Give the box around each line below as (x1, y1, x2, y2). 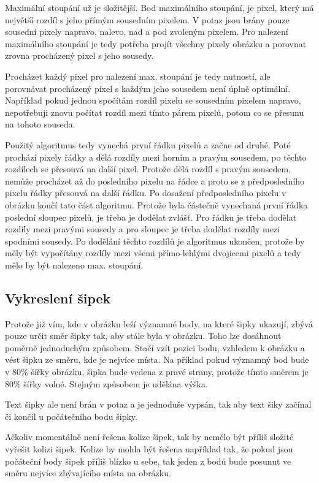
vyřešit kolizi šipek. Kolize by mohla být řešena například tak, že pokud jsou (5, 443, 293, 455)
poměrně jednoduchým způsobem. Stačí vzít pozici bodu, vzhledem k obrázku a (5, 341, 305, 354)
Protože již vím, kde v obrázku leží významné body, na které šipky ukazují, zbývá (5, 317, 313, 330)
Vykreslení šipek (5, 288, 111, 307)
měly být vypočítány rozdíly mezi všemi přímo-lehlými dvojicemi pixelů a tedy (5, 246, 301, 259)
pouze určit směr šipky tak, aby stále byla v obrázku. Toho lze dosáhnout (5, 329, 282, 342)
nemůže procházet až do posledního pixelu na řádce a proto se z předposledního (5, 174, 305, 187)
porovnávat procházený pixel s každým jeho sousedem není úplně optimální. (5, 82, 291, 94)
